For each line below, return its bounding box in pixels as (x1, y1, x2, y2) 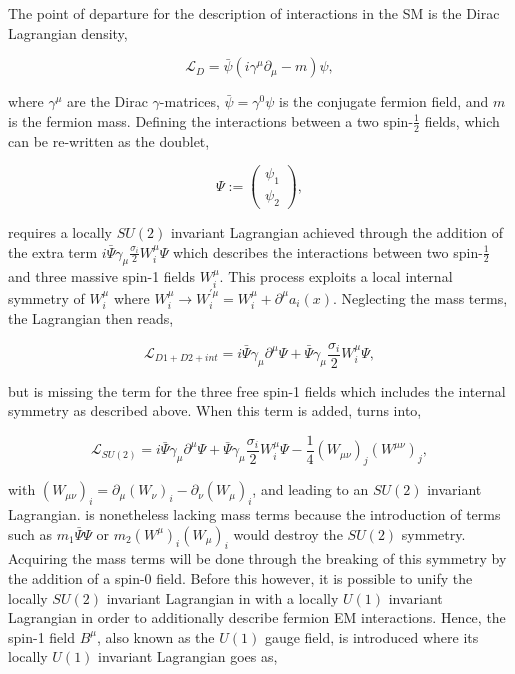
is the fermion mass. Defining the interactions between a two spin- (8, 110, 414, 131)
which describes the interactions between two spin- (172, 241, 483, 262)
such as (8, 523, 53, 544)
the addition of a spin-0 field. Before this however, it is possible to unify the (8, 568, 473, 589)
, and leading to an (252, 479, 369, 500)
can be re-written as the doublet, (8, 130, 210, 151)
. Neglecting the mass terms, (332, 287, 508, 308)
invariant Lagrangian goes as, (98, 646, 278, 667)
